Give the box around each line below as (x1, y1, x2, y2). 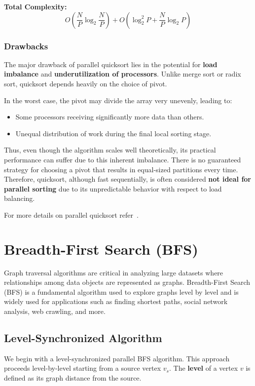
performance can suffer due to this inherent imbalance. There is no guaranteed (4, 154, 241, 164)
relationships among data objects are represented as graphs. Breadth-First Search (4, 277, 251, 287)
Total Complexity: (4, 1, 67, 11)
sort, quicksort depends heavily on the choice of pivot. (4, 78, 167, 88)
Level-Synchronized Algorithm (4, 330, 162, 346)
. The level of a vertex (169, 363, 238, 373)
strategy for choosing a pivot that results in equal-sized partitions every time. (4, 164, 238, 174)
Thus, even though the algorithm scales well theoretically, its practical (4, 145, 216, 155)
